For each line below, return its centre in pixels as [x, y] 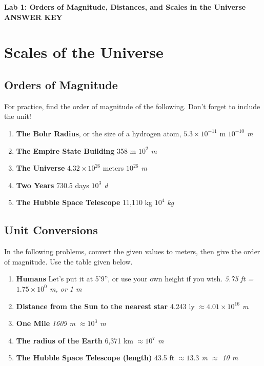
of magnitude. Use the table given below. [68, 261]
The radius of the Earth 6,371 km [75, 340]
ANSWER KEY [33, 17]
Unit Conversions [51, 230]
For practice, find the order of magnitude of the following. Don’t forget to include [132, 106]
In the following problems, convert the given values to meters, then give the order [132, 251]
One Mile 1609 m [46, 323]
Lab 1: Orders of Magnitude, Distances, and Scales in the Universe [125, 7]
